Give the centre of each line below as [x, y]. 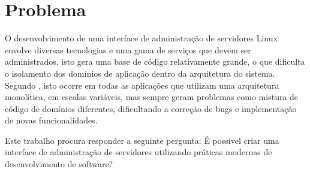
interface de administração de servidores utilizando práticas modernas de [139, 152]
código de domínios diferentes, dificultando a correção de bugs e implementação [151, 108]
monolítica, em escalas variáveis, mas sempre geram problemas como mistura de [152, 97]
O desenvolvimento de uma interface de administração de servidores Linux [141, 38]
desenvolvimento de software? [59, 164]
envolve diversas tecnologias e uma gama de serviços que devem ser [128, 49]
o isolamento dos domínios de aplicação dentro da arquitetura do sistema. [140, 73]
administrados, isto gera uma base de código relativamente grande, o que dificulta [155, 61]
